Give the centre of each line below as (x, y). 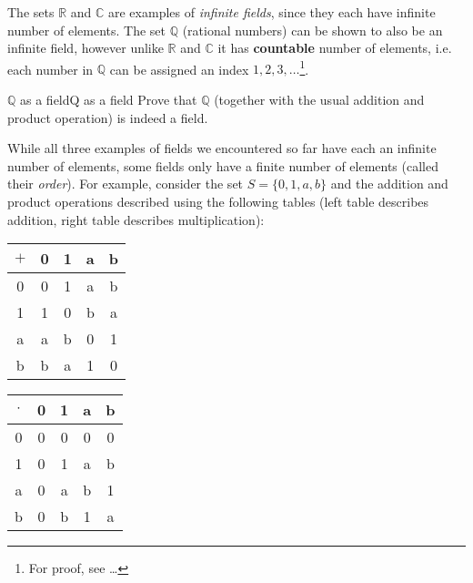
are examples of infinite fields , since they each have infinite (272, 12)
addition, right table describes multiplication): (136, 219)
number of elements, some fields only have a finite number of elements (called (223, 165)
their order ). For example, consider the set (126, 184)
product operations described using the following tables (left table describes (218, 201)
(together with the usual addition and (319, 100)
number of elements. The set (86, 30)
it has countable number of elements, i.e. (335, 48)
